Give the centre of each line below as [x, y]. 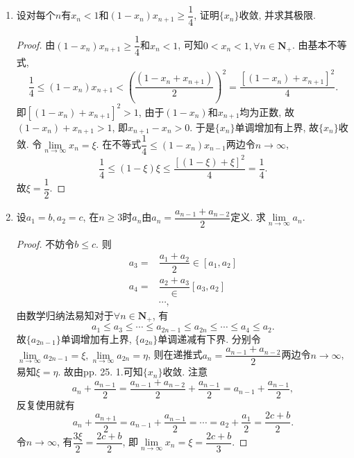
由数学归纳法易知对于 [65, 315]
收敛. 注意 [185, 372]
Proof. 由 [36, 45]
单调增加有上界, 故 [277, 127]
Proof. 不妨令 [45, 243]
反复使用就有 [45, 404]
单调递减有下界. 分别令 [209, 338]
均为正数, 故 [267, 111]
